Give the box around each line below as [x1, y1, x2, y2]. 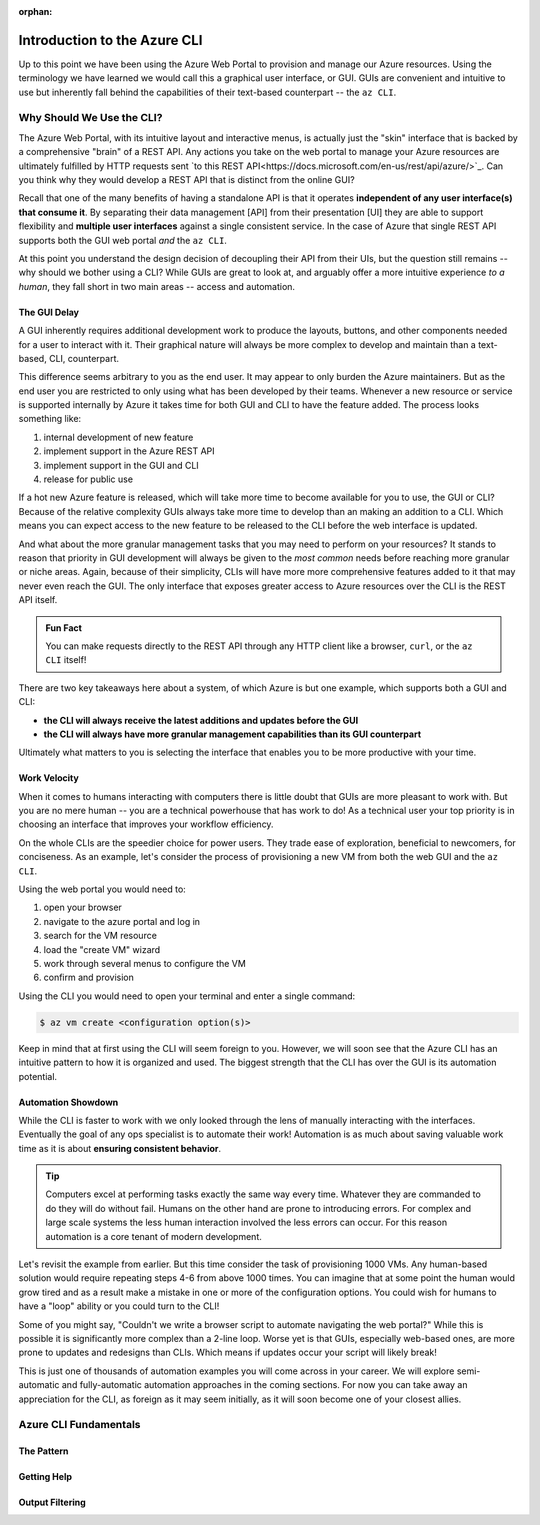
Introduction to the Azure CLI [18, 31, 203, 49]
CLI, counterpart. [48, 352, 120, 364]
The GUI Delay [18, 306, 80, 318]
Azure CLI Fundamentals [18, 1418, 141, 1432]
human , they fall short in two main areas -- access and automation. [18, 280, 295, 292]
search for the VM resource [43, 930, 157, 942]
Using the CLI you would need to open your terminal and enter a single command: [18, 990, 356, 1002]
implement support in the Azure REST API [43, 445, 215, 457]
